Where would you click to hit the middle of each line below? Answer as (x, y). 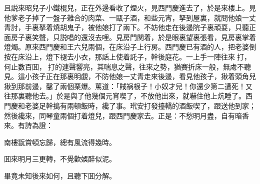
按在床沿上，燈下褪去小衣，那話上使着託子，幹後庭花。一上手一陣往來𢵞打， (127, 56)
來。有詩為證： (28, 125)
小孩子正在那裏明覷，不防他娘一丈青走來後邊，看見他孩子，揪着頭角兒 (140, 76)
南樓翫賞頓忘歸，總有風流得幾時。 (60, 142)
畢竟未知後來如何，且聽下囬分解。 (60, 175)
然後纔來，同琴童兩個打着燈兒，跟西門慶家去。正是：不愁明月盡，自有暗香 (126, 115)
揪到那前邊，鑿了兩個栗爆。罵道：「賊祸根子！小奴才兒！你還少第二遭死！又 (128, 86)
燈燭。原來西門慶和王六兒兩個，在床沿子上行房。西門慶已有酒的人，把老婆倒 (130, 47)
